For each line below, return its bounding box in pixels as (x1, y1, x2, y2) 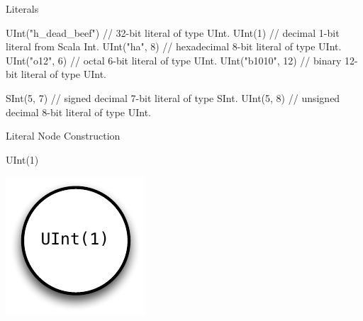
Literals (6, 1, 39, 16)
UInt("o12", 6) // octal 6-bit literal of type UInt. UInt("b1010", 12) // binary (6, 52, 342, 67)
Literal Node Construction (6, 128, 121, 143)
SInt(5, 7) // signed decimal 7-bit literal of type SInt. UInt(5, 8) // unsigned (6, 90, 340, 105)
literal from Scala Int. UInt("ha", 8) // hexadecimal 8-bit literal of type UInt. (6, 39, 342, 54)
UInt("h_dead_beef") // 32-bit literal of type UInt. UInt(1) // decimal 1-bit (6, 25, 340, 40)
